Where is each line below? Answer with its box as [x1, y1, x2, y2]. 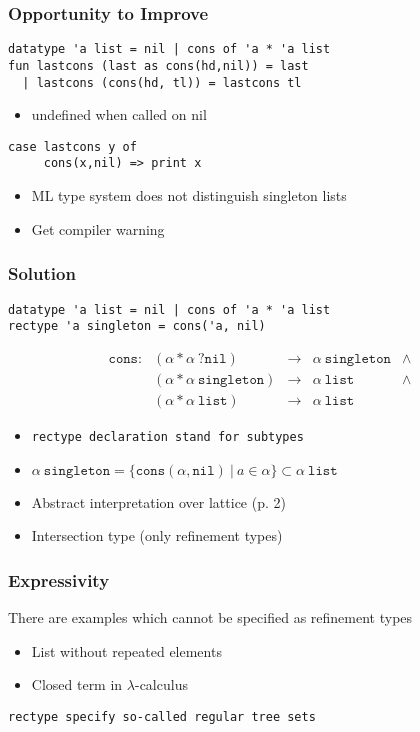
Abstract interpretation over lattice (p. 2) [31, 491, 286, 512]
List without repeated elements [31, 640, 222, 661]
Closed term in [31, 674, 123, 695]
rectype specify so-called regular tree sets [8, 709, 316, 724]
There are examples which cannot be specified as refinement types [8, 606, 413, 627]
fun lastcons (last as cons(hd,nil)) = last [8, 58, 309, 73]
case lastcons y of [8, 139, 137, 154]
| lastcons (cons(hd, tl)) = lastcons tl [22, 75, 302, 90]
